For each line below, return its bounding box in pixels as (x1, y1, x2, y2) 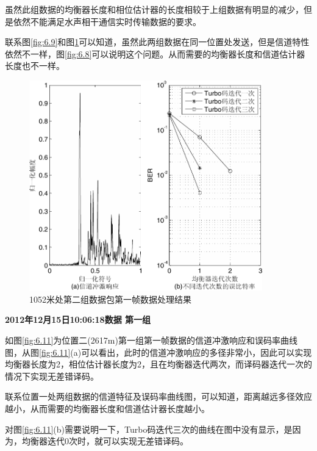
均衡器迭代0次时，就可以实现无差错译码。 (21, 435, 188, 447)
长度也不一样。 (5, 59, 65, 72)
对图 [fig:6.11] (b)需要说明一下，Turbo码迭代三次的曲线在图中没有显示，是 (5, 422, 293, 435)
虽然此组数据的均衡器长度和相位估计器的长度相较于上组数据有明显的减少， (5, 3, 304, 15)
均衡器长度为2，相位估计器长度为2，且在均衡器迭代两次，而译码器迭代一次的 (5, 358, 312, 370)
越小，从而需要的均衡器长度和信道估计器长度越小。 (5, 402, 210, 415)
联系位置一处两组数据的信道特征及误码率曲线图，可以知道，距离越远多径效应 (5, 390, 312, 403)
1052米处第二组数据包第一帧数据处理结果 (29, 292, 191, 305)
